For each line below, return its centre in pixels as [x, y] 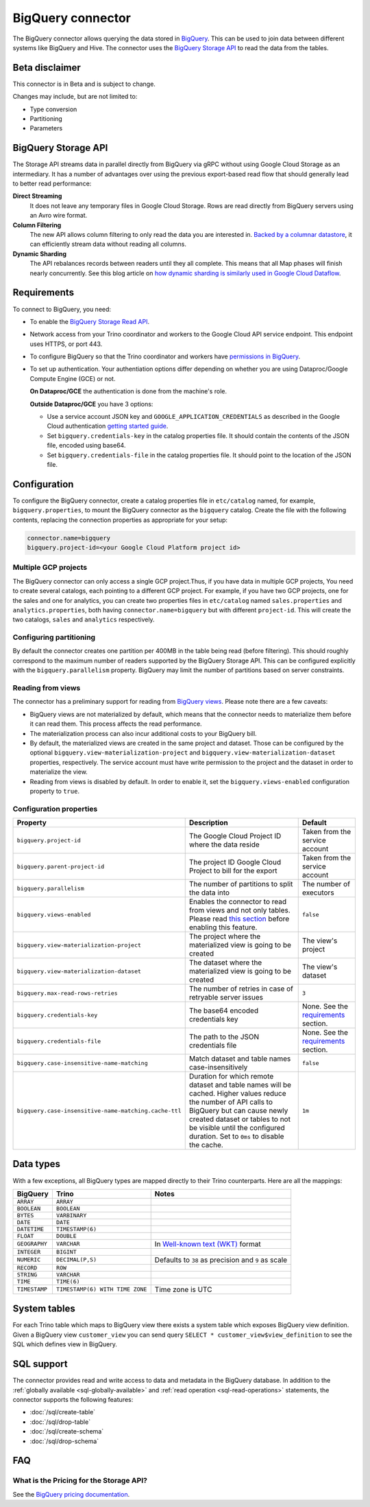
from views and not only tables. [239, 910]
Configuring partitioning [54, 637]
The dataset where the [225, 963]
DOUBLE [66, 1236]
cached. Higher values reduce [238, 1094]
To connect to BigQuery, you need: [62, 309]
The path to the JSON [224, 1037]
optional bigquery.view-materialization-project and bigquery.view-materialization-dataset [183, 752]
